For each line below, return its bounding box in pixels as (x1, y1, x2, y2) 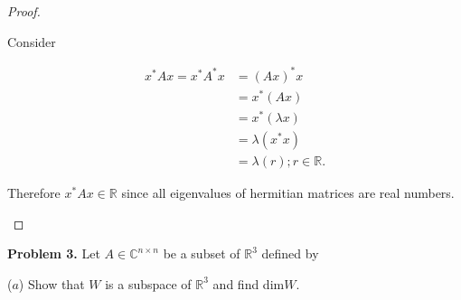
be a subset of (163, 244, 240, 263)
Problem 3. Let (7, 244, 100, 263)
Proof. (7, 2, 41, 20)
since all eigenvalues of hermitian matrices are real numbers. (121, 183, 455, 202)
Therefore (7, 183, 61, 202)
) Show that (18, 274, 85, 293)
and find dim (212, 274, 285, 293)
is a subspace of (105, 274, 192, 293)
